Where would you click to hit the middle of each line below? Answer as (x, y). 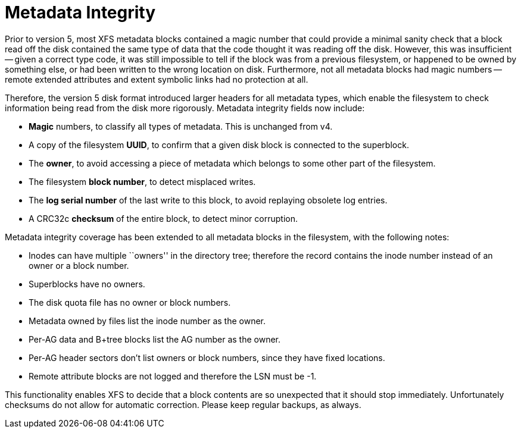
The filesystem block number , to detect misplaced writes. (142, 181)
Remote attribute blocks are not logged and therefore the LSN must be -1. (173, 376)
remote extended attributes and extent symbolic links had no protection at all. (157, 79)
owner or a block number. (79, 265)
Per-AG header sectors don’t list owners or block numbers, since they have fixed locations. (207, 357)
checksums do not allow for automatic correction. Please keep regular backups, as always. (183, 404)
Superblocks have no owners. (87, 284)
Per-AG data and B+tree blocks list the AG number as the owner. (155, 339)
